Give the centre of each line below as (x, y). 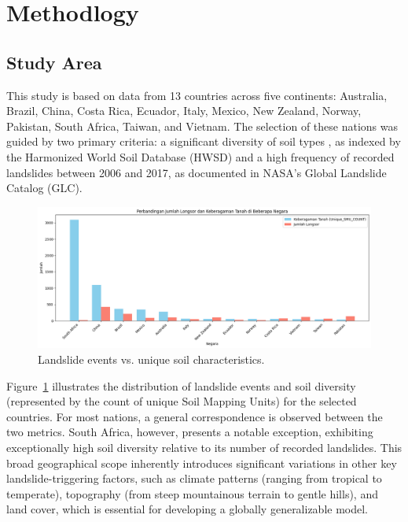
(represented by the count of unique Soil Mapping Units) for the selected (182, 401)
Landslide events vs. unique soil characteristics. (151, 359)
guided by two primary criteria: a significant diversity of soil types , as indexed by (204, 141)
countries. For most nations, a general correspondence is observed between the (195, 416)
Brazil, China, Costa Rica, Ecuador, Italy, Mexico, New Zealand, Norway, (184, 111)
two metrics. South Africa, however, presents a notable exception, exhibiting (190, 432)
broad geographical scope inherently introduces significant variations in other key (202, 463)
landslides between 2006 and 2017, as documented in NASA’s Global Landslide (197, 172)
